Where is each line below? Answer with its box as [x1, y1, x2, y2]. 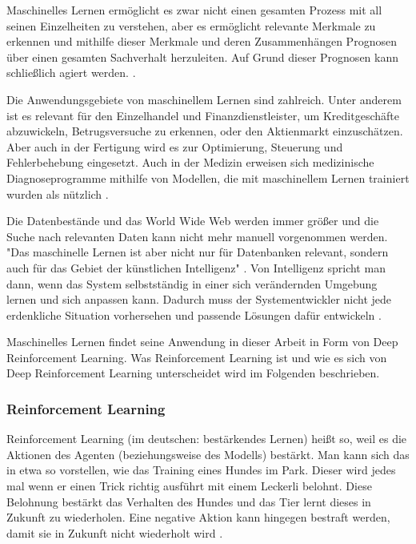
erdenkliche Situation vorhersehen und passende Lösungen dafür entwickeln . [6, 306, 382, 323]
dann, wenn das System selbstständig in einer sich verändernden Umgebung [6, 275, 378, 292]
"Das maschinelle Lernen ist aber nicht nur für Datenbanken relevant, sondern [6, 244, 389, 260]
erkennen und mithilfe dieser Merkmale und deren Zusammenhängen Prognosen [6, 33, 397, 50]
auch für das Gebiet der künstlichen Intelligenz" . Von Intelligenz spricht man [6, 259, 386, 276]
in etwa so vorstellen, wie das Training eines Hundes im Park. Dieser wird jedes [6, 461, 396, 478]
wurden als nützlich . [6, 185, 109, 202]
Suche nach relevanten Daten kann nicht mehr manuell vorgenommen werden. [6, 228, 388, 244]
